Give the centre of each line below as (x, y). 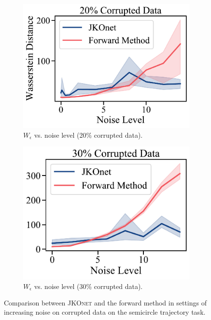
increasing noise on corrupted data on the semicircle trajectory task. (105, 312)
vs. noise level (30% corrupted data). (88, 286)
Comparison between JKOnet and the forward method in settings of (105, 302)
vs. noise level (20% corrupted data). (88, 135)
